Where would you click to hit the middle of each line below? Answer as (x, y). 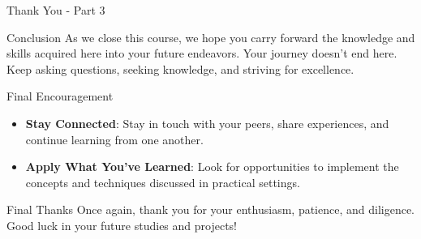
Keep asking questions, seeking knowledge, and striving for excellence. (180, 68)
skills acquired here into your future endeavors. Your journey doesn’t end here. (202, 53)
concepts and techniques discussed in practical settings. (163, 182)
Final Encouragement (60, 96)
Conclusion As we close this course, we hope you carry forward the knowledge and (211, 37)
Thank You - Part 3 (56, 10)
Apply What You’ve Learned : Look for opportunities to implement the (212, 166)
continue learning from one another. (114, 139)
